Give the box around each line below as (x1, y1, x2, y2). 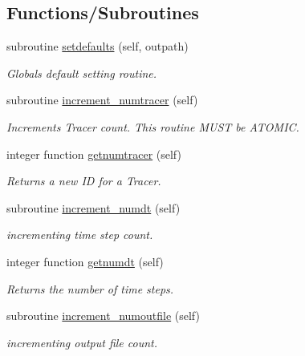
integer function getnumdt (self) (6, 253, 164, 269)
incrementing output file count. (6, 334, 158, 350)
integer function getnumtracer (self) (6, 145, 181, 162)
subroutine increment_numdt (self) (6, 199, 181, 216)
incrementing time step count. (6, 226, 153, 243)
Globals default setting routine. (6, 64, 157, 81)
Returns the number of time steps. (6, 280, 174, 297)
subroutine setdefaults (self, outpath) (6, 38, 189, 55)
